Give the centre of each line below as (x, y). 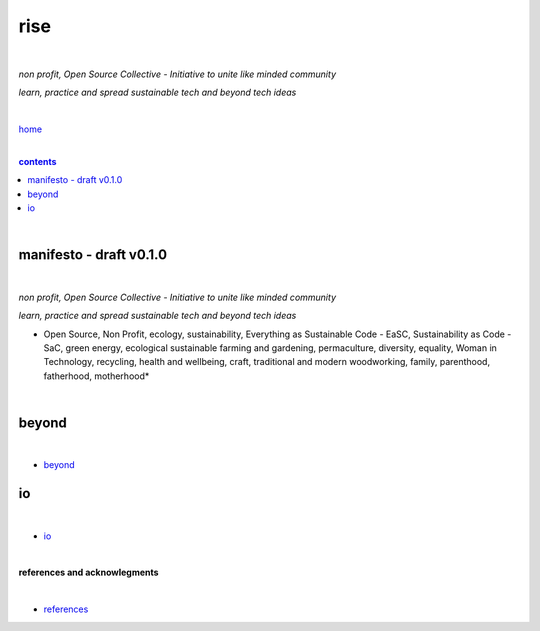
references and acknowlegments (88, 572)
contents (37, 161)
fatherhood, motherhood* (96, 376)
